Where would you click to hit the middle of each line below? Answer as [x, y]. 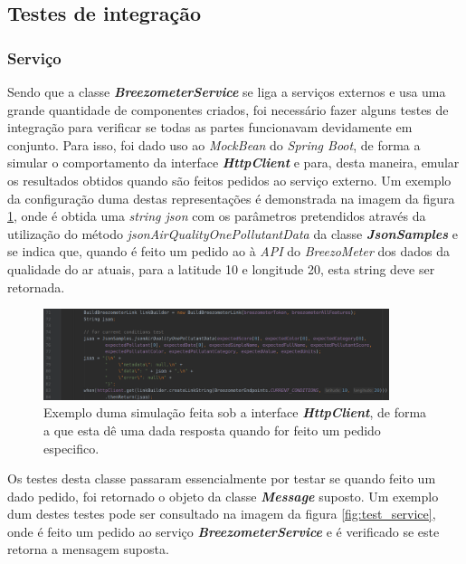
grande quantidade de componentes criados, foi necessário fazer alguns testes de [228, 109]
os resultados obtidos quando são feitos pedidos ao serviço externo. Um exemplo [229, 180]
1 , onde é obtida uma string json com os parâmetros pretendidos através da [217, 216]
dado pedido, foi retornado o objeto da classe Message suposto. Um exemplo [223, 496]
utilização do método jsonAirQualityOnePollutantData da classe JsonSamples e [233, 233]
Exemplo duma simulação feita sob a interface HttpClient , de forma [235, 412]
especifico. [71, 448]
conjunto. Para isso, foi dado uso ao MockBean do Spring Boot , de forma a [214, 144]
